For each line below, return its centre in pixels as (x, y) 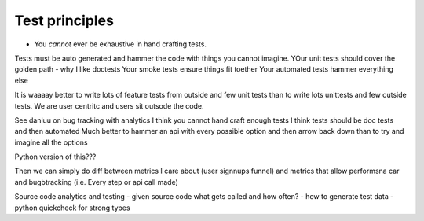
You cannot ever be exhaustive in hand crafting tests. (121, 44)
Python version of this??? (55, 157)
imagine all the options (51, 142)
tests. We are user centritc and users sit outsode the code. (109, 105)
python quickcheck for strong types (72, 208)
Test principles (64, 20)
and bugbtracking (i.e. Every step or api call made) (96, 182)
